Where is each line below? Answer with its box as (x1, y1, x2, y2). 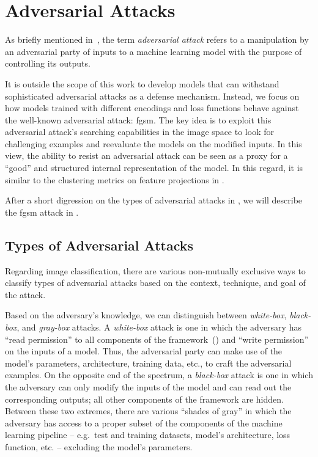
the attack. (5, 288, 46, 301)
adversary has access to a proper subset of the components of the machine (5, 416, 283, 429)
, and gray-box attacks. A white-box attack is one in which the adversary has (17, 321, 301, 334)
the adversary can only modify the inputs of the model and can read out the (5, 380, 292, 393)
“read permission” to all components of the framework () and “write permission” (5, 332, 309, 345)
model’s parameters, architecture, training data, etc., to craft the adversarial (5, 356, 292, 369)
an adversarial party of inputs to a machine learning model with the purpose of (5, 45, 302, 57)
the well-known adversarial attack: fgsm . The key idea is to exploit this (5, 113, 272, 126)
